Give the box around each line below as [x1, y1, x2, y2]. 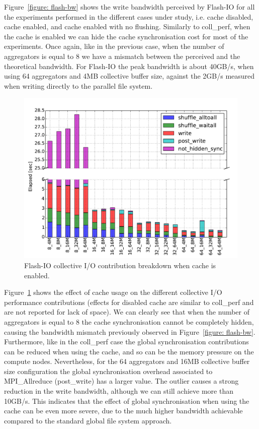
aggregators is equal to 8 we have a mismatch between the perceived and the [4, 50, 240, 61]
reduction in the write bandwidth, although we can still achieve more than [4, 386, 233, 396]
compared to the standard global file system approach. [4, 415, 172, 425]
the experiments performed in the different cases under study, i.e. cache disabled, [4, 11, 253, 22]
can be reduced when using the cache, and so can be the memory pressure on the [4, 346, 254, 356]
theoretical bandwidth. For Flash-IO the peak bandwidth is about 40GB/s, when [4, 60, 254, 71]
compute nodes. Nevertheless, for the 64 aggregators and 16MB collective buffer [4, 356, 250, 366]
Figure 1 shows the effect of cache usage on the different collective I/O [4, 287, 222, 297]
